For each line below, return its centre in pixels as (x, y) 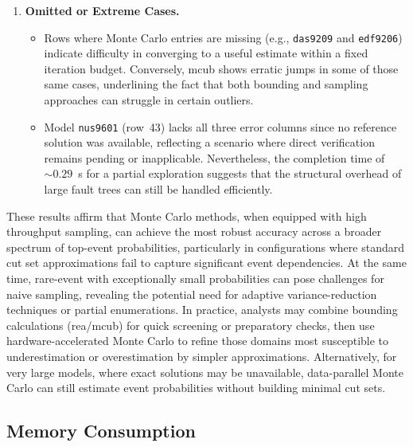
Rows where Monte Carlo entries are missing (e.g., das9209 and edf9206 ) (223, 37)
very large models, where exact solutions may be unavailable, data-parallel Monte (205, 372)
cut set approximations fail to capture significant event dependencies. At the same (206, 263)
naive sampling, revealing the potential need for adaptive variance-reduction (192, 294)
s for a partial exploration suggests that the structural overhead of (240, 173)
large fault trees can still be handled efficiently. (158, 189)
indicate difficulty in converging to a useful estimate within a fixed (206, 53)
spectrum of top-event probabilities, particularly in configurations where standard (205, 247)
